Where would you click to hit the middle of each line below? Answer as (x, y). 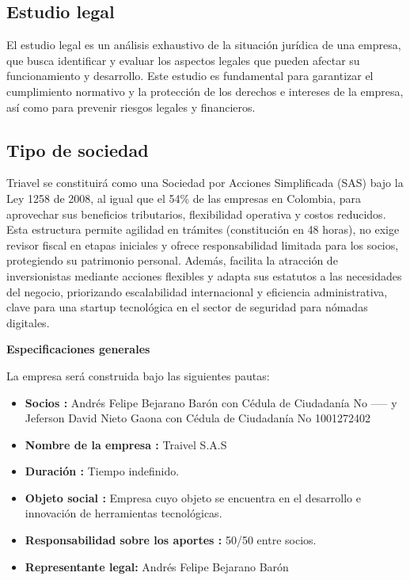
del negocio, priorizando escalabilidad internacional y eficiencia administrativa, (197, 291)
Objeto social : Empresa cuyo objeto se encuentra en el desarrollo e (193, 497)
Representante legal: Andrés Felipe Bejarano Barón (157, 566)
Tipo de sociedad (78, 149)
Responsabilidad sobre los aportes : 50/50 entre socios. (171, 540)
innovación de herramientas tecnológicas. (123, 513)
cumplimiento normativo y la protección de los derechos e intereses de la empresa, (205, 91)
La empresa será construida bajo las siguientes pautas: (138, 375)
